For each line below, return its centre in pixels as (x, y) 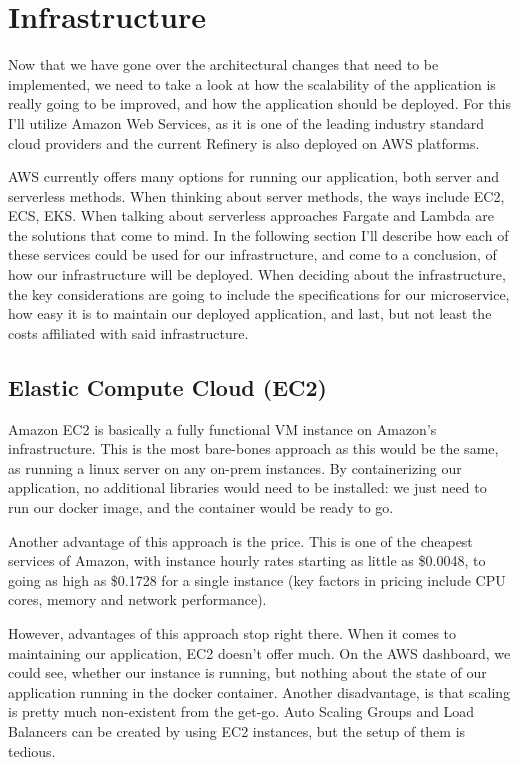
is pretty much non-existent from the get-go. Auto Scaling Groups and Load (241, 711)
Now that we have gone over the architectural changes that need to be (223, 64)
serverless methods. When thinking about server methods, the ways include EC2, (256, 195)
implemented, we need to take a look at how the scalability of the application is (252, 83)
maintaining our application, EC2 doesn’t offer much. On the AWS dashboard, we (259, 652)
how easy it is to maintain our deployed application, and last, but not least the (250, 313)
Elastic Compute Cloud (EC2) (167, 386)
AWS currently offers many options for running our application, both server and (254, 176)
